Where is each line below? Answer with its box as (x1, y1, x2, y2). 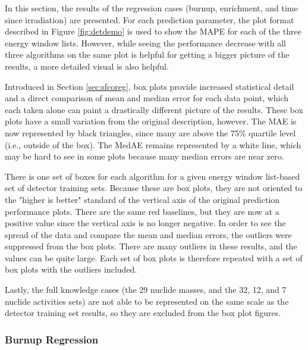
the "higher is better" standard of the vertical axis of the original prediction (5, 193, 280, 205)
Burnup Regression (5, 332, 99, 346)
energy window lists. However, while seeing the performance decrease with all (5, 36, 286, 49)
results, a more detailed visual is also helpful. (5, 60, 169, 72)
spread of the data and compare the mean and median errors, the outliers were (5, 228, 292, 240)
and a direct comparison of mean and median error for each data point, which (5, 92, 289, 104)
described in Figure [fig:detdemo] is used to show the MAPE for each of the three (5, 25, 301, 37)
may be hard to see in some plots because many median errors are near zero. (5, 150, 284, 162)
